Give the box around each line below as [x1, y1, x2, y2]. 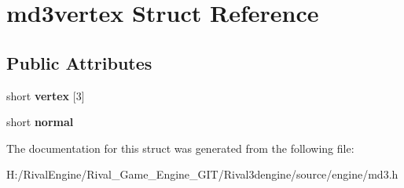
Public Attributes [6, 50, 152, 74]
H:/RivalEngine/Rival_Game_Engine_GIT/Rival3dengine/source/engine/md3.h [6, 166, 398, 183]
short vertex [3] [6, 87, 85, 103]
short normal [6, 114, 74, 130]
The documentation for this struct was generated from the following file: [6, 139, 354, 156]
